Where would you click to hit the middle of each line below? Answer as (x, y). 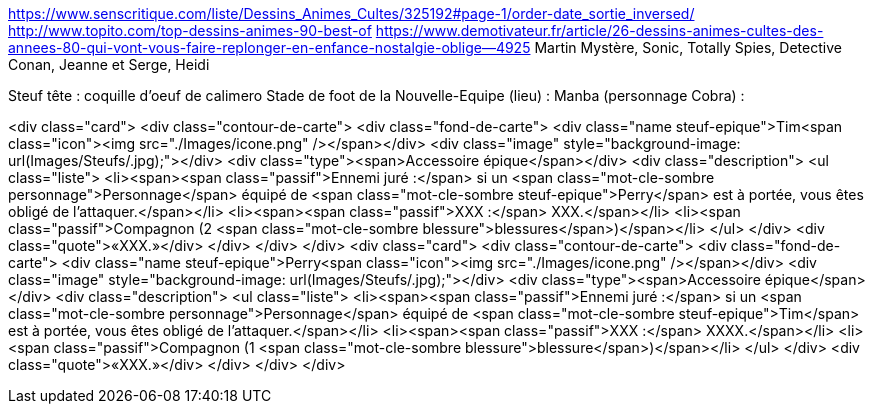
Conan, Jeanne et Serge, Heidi (109, 64)
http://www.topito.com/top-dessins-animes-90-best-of (190, 30)
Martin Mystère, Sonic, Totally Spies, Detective (688, 47)
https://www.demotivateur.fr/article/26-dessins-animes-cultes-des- (599, 30)
